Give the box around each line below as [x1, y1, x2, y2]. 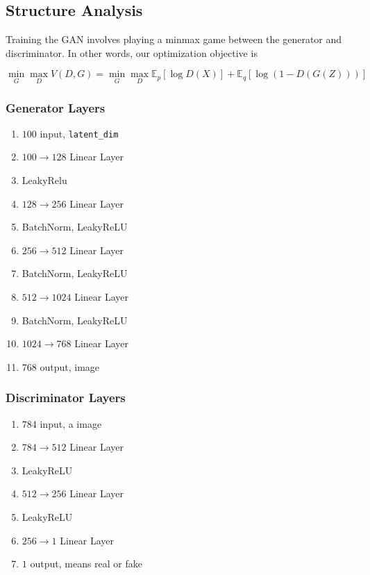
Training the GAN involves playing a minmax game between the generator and [6, 32, 342, 47]
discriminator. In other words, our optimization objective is [6, 45, 258, 60]
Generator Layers [6, 99, 106, 116]
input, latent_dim [40, 126, 119, 140]
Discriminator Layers [6, 389, 126, 406]
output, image [40, 359, 100, 374]
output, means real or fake [30, 556, 143, 571]
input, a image [40, 416, 102, 431]
